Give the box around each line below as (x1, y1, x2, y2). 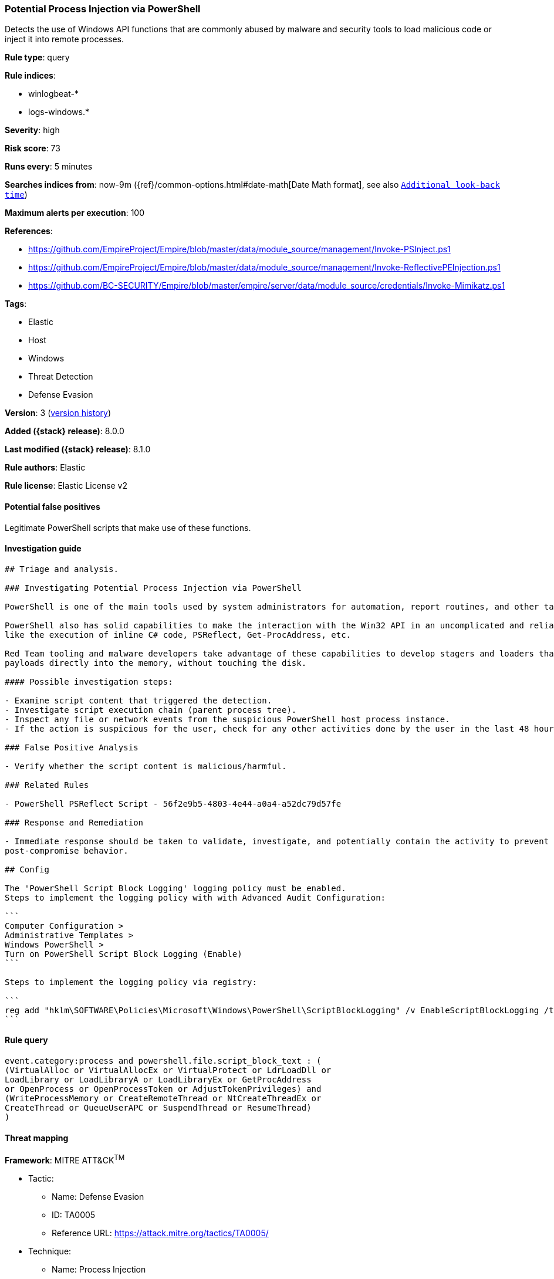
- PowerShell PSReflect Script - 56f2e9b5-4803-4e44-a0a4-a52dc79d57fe (5, 798, 342, 808)
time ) (5, 190, 28, 200)
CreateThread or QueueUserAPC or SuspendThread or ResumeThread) (5, 1103, 312, 1113)
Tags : (5, 299, 27, 309)
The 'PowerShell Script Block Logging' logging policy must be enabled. (5, 883, 346, 893)
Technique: (28, 1246, 72, 1256)
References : (5, 226, 53, 236)
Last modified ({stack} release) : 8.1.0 (5, 444, 151, 455)
